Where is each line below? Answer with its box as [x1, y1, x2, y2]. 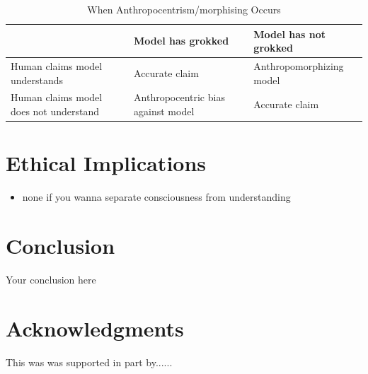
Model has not [253, 26, 326, 41]
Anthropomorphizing [253, 59, 344, 74]
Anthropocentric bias [134, 90, 225, 105]
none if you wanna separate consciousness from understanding [22, 189, 291, 204]
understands [11, 72, 64, 87]
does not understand [11, 104, 100, 119]
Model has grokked [134, 33, 229, 48]
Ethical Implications [6, 148, 207, 177]
